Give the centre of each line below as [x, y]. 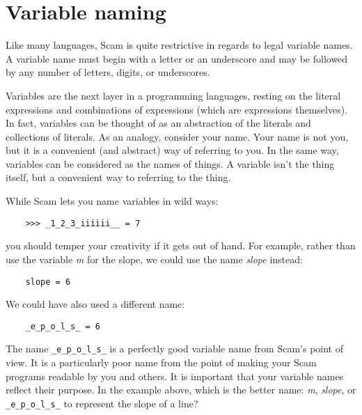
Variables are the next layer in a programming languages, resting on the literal [173, 95]
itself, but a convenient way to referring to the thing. [118, 177]
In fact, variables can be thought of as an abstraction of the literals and [158, 123]
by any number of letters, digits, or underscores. [108, 72]
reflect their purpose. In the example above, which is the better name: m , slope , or [181, 390]
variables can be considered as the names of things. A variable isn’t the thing [170, 163]
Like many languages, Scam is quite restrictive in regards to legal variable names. [179, 45]
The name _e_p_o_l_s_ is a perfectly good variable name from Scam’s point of [175, 349]
